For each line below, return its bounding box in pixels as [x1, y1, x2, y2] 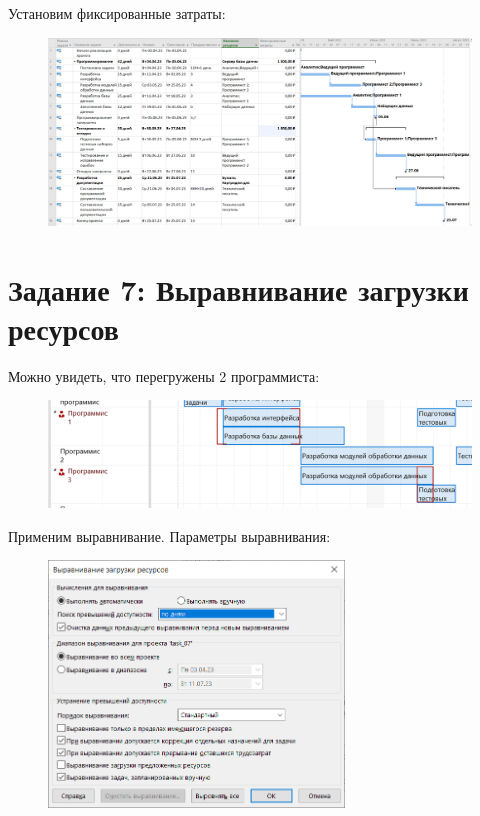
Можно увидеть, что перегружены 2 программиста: [8, 365, 320, 386]
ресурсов [8, 307, 119, 348]
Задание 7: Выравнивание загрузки [8, 268, 469, 309]
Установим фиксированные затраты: [8, 3, 226, 23]
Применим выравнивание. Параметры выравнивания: [8, 525, 331, 546]
